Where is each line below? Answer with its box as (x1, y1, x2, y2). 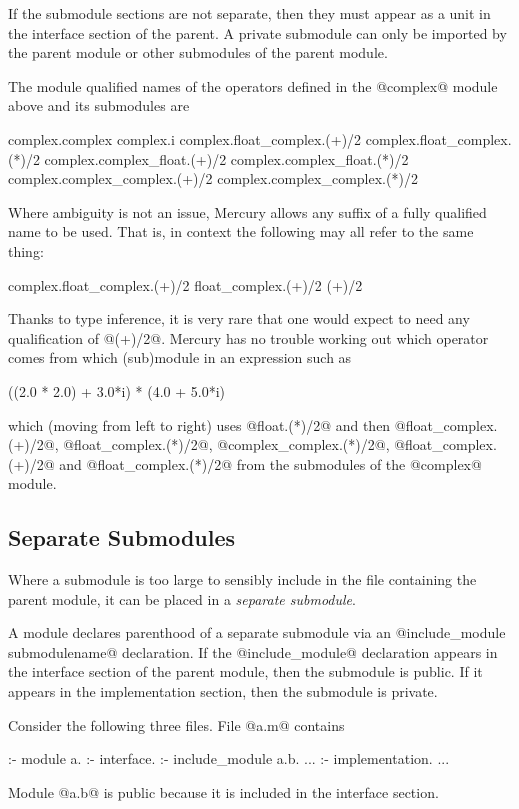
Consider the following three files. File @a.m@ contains (8, 714, 345, 735)
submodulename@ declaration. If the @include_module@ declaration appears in (8, 641, 498, 662)
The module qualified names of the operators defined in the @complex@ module (8, 75, 498, 96)
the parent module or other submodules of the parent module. (8, 42, 388, 63)
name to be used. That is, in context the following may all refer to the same (8, 221, 474, 242)
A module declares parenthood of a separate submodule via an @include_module (8, 622, 506, 643)
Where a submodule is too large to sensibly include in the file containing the (8, 569, 477, 590)
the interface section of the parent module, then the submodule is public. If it (8, 661, 483, 682)
